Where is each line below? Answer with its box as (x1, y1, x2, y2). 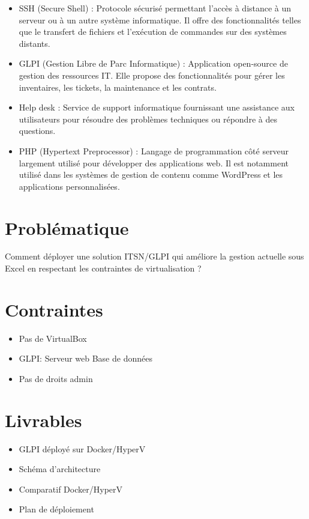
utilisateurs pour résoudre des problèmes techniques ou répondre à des (19, 112, 277, 125)
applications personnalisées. (19, 180, 120, 192)
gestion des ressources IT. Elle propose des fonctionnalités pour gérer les (19, 68, 285, 81)
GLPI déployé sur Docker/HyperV (19, 442, 146, 455)
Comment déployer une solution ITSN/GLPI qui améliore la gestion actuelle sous (5, 250, 304, 263)
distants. (19, 37, 50, 49)
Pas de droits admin (19, 372, 93, 384)
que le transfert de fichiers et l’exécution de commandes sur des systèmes (19, 25, 287, 38)
